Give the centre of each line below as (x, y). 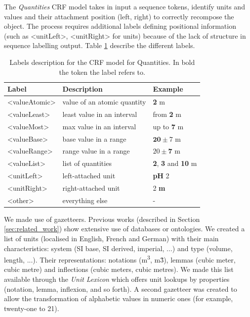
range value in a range (96, 151)
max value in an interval (99, 126)
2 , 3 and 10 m (175, 163)
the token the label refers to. (102, 72)
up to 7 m (168, 126)
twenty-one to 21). (32, 308)
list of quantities (87, 163)
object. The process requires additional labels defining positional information (120, 26)
